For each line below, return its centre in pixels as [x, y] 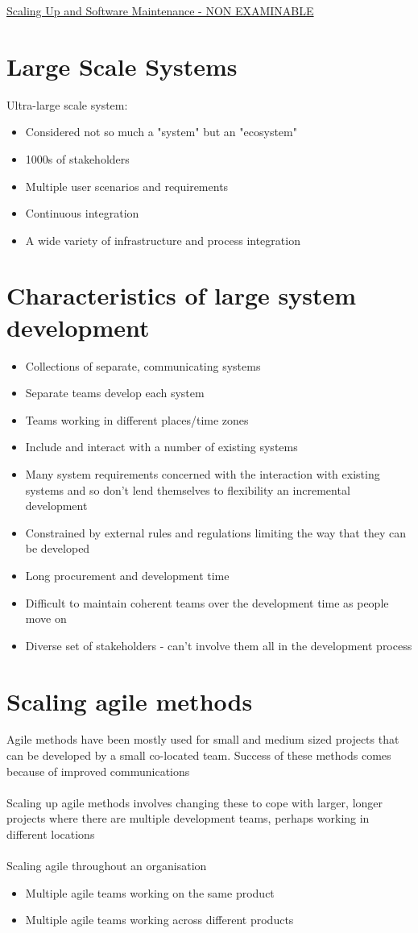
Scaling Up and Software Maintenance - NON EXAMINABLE [160, 10]
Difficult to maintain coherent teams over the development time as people [207, 602]
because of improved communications [98, 771]
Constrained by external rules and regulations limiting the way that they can [215, 532]
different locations [51, 834]
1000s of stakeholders [77, 158]
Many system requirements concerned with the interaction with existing [203, 473]
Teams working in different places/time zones [137, 419]
